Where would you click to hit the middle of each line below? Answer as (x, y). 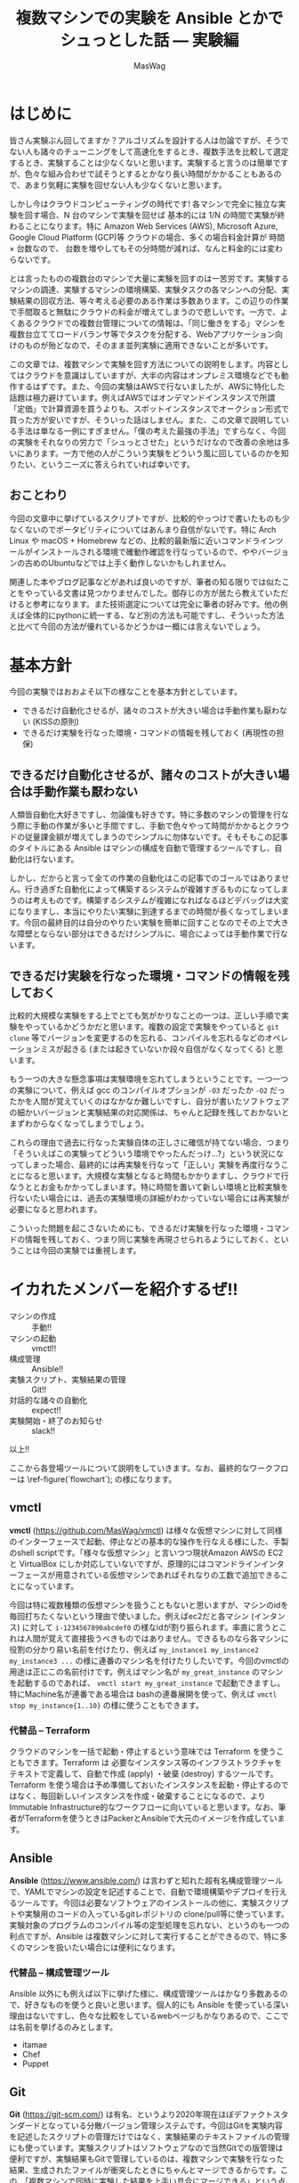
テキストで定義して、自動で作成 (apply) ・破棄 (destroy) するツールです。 (144, 1774)
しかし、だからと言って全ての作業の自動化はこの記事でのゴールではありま (145, 878)
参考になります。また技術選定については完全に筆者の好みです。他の (156, 604)
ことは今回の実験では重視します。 (79, 1250)
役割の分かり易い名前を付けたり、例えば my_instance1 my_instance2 (134, 1649)
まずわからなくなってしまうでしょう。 (79, 1124)
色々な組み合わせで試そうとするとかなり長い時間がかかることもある (149, 174)
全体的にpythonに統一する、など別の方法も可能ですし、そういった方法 (154, 615)
